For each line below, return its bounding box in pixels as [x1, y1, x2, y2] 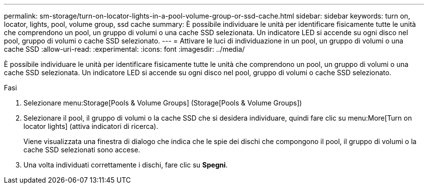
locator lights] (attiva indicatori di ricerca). [23, 122, 158, 130]
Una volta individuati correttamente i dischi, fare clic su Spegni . [23, 161, 228, 169]
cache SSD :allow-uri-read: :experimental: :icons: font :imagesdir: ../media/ [4, 45, 245, 53]
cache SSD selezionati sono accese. [23, 146, 140, 154]
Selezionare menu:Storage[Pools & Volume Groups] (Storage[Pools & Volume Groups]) [23, 99, 302, 107]
